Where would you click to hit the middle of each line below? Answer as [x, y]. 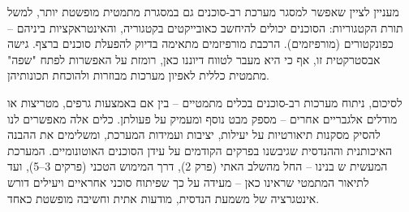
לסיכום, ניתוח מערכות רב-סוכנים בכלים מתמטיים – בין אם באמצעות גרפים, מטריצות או [205, 102]
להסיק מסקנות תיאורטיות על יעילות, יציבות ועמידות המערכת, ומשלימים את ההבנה [194, 134]
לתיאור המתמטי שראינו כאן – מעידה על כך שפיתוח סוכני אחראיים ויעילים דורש [188, 182]
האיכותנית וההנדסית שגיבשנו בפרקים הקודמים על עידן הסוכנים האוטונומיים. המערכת [200, 150]
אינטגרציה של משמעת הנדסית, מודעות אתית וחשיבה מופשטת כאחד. [164, 198]
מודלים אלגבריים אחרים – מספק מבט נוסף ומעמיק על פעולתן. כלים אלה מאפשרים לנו [202, 118]
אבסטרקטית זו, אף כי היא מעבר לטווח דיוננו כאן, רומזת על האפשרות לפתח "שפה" [194, 59]
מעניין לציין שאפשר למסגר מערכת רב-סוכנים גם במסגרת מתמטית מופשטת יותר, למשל [203, 11]
